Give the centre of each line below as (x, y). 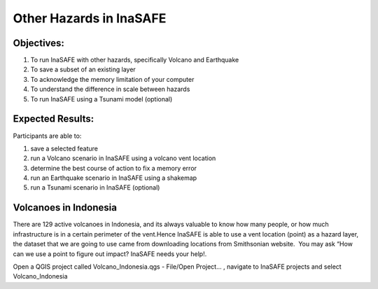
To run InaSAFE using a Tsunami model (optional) (101, 99)
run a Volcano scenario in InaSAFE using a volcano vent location (123, 158)
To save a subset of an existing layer (83, 69)
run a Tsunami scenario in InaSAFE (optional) (95, 188)
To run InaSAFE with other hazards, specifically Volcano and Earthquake (135, 60)
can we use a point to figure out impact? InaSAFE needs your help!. (110, 254)
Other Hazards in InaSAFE (90, 18)
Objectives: (38, 43)
